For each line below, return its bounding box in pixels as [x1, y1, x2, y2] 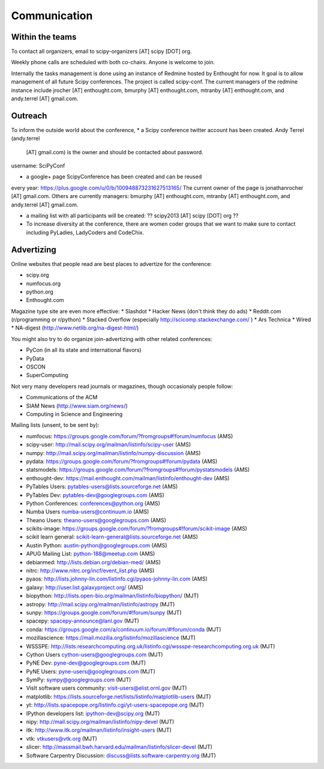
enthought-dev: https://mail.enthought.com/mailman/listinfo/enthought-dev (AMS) [26, 474, 230, 481]
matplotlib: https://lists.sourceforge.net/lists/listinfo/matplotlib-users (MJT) [26, 693, 211, 700]
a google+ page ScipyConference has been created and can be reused [26, 173, 202, 180]
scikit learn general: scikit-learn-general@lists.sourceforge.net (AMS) [26, 533, 198, 540]
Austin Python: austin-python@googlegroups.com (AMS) [26, 541, 167, 549]
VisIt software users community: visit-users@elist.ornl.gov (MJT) [26, 684, 187, 692]
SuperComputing [26, 372, 68, 379]
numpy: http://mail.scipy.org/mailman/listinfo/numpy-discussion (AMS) [26, 449, 201, 456]
